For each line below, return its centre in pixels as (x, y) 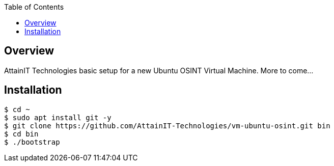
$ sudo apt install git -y (58, 117)
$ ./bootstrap (32, 142)
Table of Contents (34, 7)
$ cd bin (21, 134)
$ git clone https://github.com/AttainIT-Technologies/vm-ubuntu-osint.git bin (167, 126)
